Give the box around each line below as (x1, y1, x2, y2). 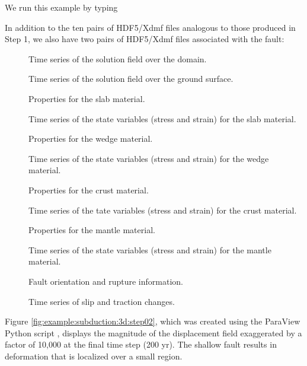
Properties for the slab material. (28, 92, 145, 104)
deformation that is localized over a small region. (5, 349, 183, 362)
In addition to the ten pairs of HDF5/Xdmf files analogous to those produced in (5, 21, 296, 33)
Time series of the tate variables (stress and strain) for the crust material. (28, 203, 297, 216)
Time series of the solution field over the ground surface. (28, 72, 234, 85)
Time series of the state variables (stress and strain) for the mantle (28, 243, 271, 256)
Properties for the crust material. (28, 183, 149, 196)
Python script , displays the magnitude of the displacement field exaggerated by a (5, 326, 302, 339)
